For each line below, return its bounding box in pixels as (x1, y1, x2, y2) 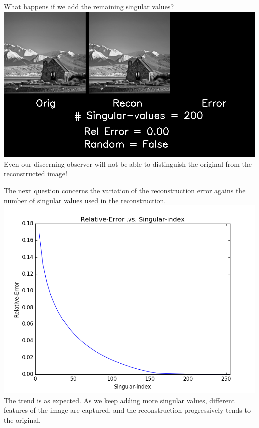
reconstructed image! (4, 168, 67, 179)
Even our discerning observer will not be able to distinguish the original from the (4, 158, 252, 169)
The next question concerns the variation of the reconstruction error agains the (4, 185, 246, 196)
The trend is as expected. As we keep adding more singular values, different (4, 395, 235, 405)
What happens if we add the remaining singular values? (4, 1, 174, 11)
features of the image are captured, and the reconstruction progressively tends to (4, 405, 251, 415)
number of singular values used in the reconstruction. (4, 195, 166, 205)
